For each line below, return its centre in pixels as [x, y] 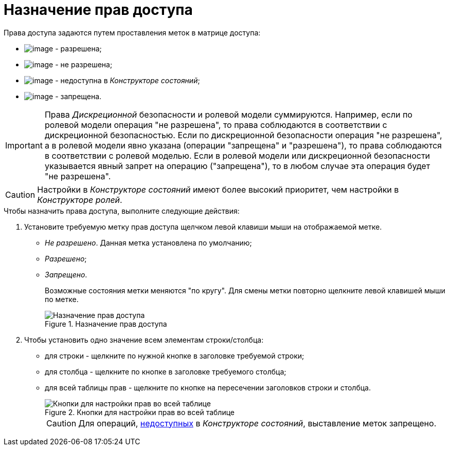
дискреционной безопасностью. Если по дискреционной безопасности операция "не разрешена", [243, 135]
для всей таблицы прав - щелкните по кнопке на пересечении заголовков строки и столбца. [208, 387]
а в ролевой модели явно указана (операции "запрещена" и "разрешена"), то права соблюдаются [243, 145]
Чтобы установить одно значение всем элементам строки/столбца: [144, 340]
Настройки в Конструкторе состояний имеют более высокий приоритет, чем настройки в [218, 189]
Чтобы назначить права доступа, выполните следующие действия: [122, 211]
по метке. [62, 299]
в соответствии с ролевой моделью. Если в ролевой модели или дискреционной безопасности [237, 155]
